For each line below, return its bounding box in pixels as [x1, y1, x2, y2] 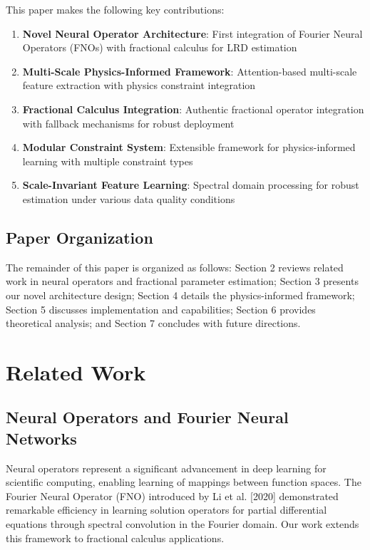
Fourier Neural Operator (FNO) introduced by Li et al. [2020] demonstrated [6, 488, 339, 503]
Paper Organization [6, 226, 153, 248]
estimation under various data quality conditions [22, 191, 235, 206]
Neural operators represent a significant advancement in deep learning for [6, 460, 327, 475]
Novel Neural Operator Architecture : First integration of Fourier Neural [22, 26, 363, 41]
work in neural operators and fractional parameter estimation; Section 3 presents [6, 274, 359, 289]
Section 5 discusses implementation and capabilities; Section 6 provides [6, 301, 316, 316]
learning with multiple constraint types [22, 153, 193, 168]
